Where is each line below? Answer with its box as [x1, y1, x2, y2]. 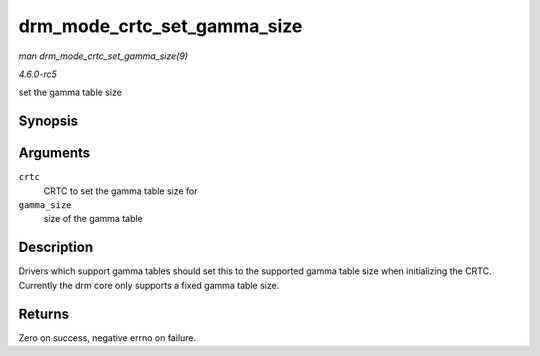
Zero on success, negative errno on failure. [18, 331, 197, 344]
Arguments [18, 145, 91, 162]
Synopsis [18, 113, 79, 130]
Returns [18, 305, 70, 322]
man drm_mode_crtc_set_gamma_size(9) [18, 50, 189, 62]
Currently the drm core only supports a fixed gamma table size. [18, 279, 280, 291]
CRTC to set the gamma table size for [43, 185, 199, 197]
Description [18, 239, 94, 256]
